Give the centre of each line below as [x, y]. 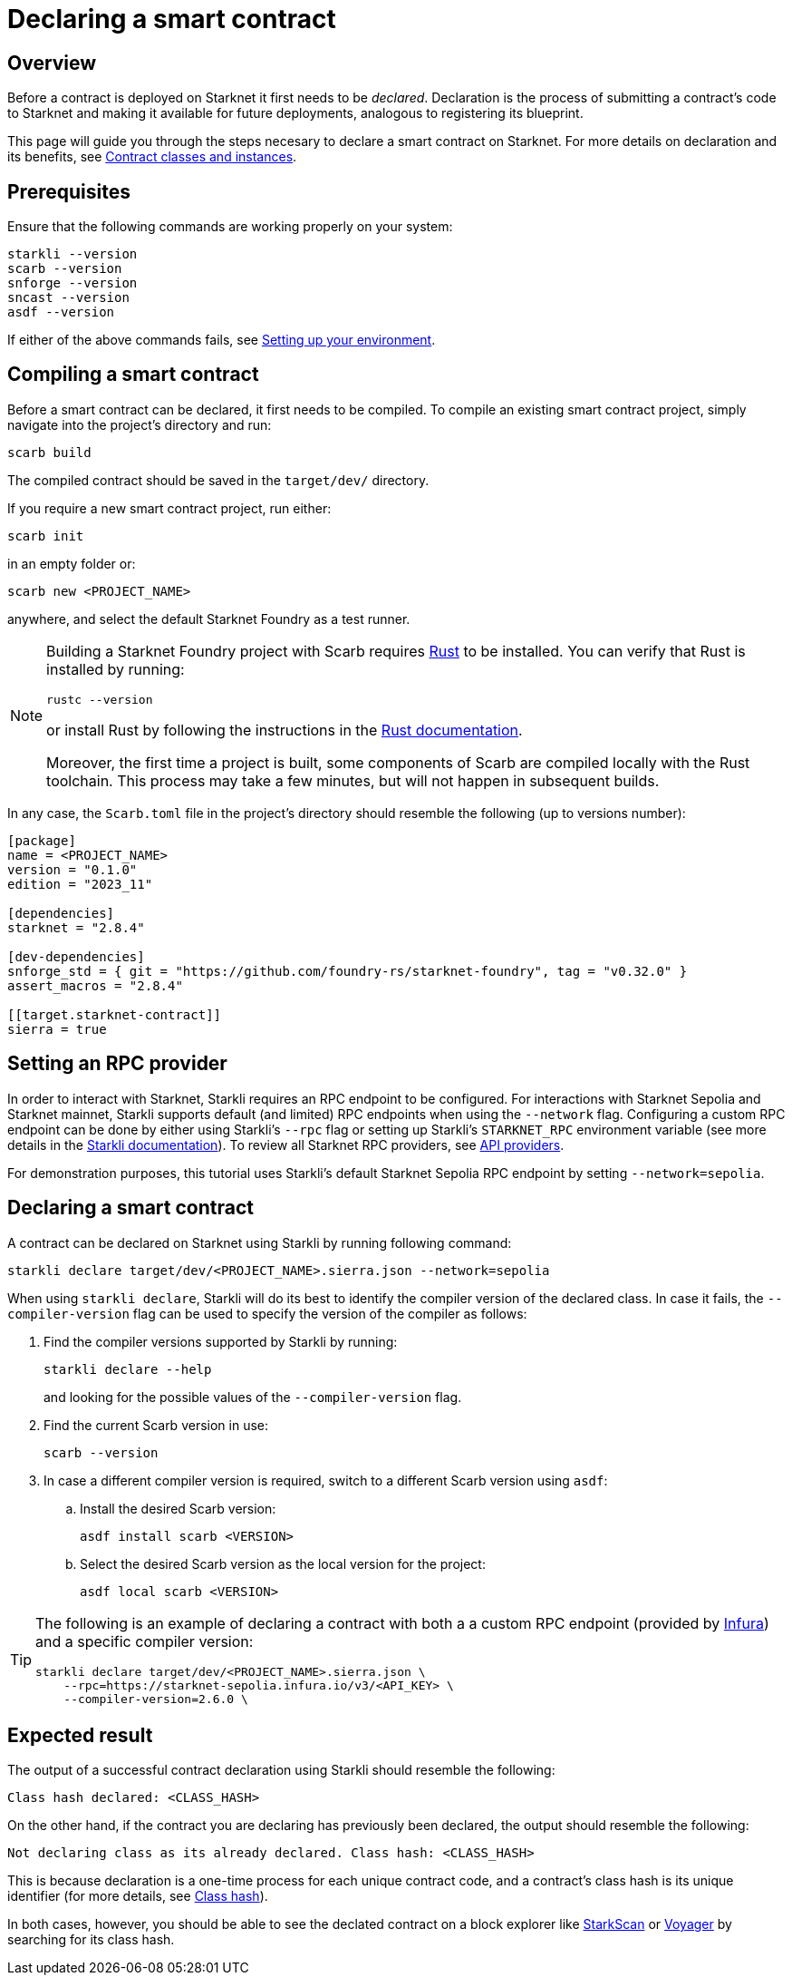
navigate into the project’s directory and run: [140, 424]
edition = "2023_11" [80, 884]
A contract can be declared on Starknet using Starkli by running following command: [260, 1242]
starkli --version [72, 254]
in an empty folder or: [72, 563]
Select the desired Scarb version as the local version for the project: [283, 1563]
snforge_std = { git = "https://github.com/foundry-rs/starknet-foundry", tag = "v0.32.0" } [348, 971]
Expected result [80, 1735]
